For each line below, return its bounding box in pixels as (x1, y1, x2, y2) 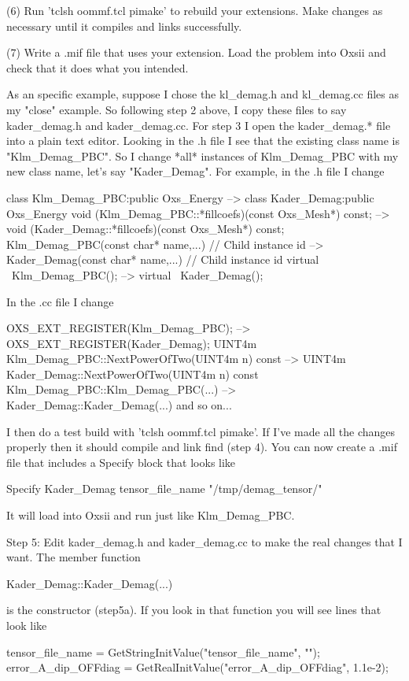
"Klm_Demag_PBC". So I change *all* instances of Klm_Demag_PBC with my (6, 147, 399, 164)
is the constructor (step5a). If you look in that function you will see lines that (6, 601, 381, 618)
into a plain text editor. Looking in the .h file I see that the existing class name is (6, 132, 400, 149)
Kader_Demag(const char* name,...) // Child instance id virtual (6, 251, 319, 268)
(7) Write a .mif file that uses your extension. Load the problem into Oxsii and (6, 44, 386, 61)
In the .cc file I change (6, 293, 114, 309)
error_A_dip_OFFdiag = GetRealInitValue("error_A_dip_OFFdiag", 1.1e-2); (6, 659, 389, 675)
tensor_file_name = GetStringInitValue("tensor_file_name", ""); (6, 643, 320, 660)
